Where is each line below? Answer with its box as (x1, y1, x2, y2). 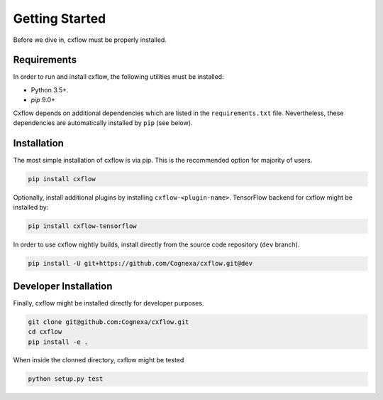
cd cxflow (28, 328, 62, 336)
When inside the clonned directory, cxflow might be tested (13, 356, 184, 364)
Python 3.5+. (30, 85, 69, 94)
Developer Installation (13, 280, 113, 292)
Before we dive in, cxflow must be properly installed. (13, 36, 167, 44)
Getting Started (13, 11, 106, 26)
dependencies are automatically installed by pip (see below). (13, 119, 193, 127)
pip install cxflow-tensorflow (28, 222, 138, 230)
